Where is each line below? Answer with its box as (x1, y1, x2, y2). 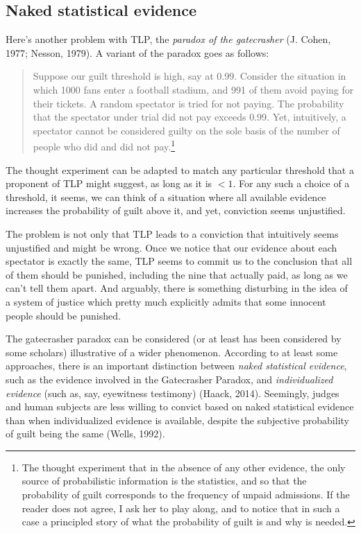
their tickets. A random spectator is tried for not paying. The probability (33, 96, 344, 110)
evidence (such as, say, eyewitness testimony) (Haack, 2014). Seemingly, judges (6, 385, 339, 400)
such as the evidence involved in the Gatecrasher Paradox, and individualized (6, 372, 333, 386)
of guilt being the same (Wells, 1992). (6, 426, 165, 441)
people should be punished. (6, 308, 121, 322)
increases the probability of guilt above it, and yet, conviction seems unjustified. (6, 203, 346, 218)
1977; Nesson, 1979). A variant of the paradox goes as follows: (6, 45, 269, 60)
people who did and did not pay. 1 (33, 137, 176, 154)
